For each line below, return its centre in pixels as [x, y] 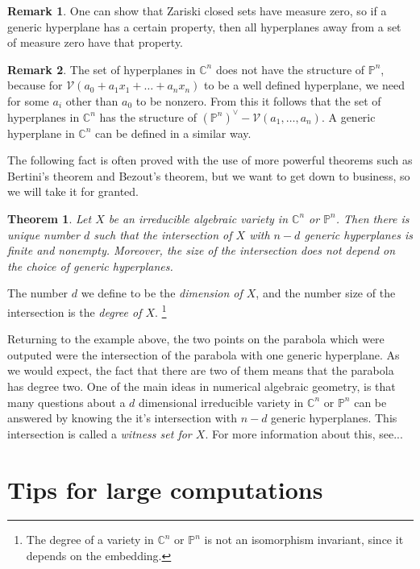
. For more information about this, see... [304, 433]
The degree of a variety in [90, 540]
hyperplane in [41, 133]
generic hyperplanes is [358, 234]
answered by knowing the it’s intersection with [122, 418]
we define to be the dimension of [162, 293]
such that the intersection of [163, 234]
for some [28, 100]
